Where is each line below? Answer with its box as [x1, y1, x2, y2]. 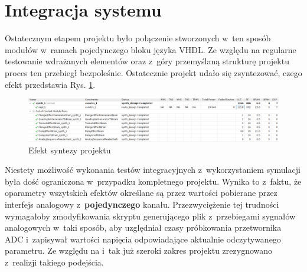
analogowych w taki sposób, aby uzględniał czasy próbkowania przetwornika [5, 221, 282, 234]
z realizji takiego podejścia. [5, 255, 104, 268]
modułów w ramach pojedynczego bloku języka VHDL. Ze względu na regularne [5, 43, 296, 55]
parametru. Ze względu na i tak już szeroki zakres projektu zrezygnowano [5, 244, 273, 257]
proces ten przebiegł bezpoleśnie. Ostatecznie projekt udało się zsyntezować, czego [5, 66, 302, 78]
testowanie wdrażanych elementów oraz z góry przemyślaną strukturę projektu [5, 55, 289, 67]
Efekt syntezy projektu [28, 143, 111, 156]
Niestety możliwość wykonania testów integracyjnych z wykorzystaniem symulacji [5, 163, 301, 176]
